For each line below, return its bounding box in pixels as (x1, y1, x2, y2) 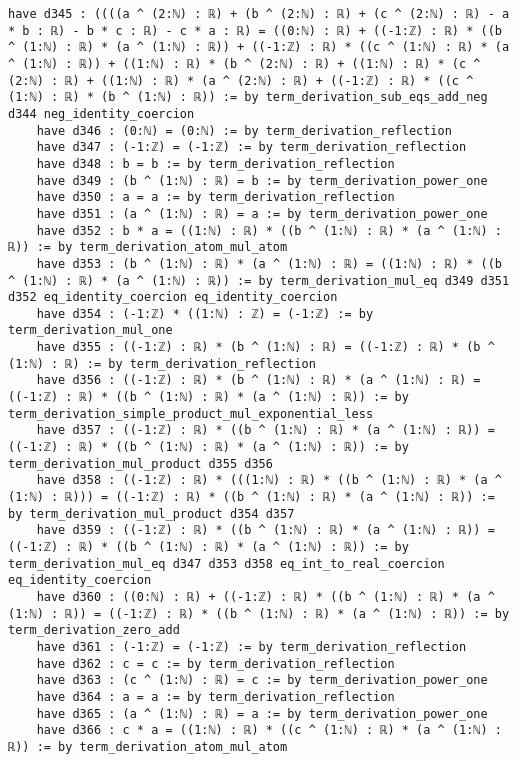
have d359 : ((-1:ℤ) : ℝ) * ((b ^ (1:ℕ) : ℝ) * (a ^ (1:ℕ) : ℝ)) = (36, 523, 495, 538)
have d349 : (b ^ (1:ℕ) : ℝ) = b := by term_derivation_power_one (36, 173, 488, 188)
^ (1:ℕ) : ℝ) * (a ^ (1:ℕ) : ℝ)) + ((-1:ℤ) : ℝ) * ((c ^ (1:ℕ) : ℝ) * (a (8, 40, 510, 55)
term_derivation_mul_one (8, 323, 173, 338)
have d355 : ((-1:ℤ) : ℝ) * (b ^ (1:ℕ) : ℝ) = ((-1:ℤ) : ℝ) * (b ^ (36, 340, 495, 355)
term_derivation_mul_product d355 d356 (8, 456, 273, 471)
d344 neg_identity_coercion (8, 106, 195, 121)
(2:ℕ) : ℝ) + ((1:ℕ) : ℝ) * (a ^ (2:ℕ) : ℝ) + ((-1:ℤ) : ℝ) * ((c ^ (8, 73, 474, 88)
